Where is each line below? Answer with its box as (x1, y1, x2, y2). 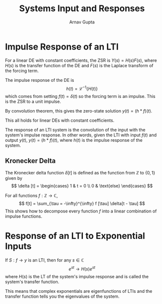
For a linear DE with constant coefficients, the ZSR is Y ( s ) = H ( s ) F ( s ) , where (5, 57, 157, 63)
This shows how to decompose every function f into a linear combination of (5, 208, 157, 214)
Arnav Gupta (69, 19, 95, 25)
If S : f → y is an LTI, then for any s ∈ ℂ (5, 257, 84, 263)
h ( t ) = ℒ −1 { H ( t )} (66, 85, 98, 92)
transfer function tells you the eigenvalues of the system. (5, 293, 120, 299)
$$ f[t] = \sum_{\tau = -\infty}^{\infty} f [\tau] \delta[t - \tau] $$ (19, 201, 145, 207)
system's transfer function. (5, 279, 60, 285)
